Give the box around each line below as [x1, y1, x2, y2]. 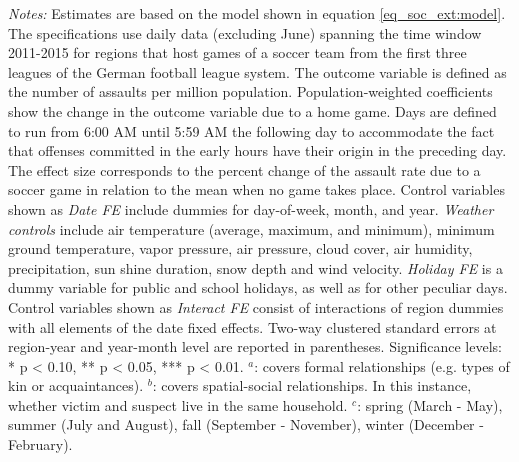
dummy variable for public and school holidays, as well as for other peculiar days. [8, 277, 508, 298]
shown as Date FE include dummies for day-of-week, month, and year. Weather [8, 198, 494, 219]
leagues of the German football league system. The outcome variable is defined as [8, 61, 507, 82]
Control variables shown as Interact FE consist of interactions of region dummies [8, 296, 504, 317]
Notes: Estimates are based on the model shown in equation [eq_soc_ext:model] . [8, 3, 506, 23]
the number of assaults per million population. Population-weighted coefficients [8, 81, 493, 102]
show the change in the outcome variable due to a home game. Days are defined [8, 100, 497, 121]
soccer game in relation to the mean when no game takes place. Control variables [8, 179, 505, 200]
